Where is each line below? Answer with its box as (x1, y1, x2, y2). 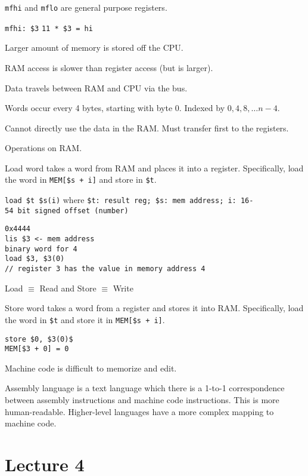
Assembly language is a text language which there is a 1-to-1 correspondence (5, 382, 285, 394)
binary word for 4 (5, 244, 77, 253)
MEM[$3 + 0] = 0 (5, 345, 69, 354)
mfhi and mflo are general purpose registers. (5, 1, 167, 13)
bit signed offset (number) (17, 206, 129, 215)
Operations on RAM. (5, 142, 82, 154)
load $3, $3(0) (5, 254, 65, 263)
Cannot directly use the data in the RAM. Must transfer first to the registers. (5, 121, 289, 134)
